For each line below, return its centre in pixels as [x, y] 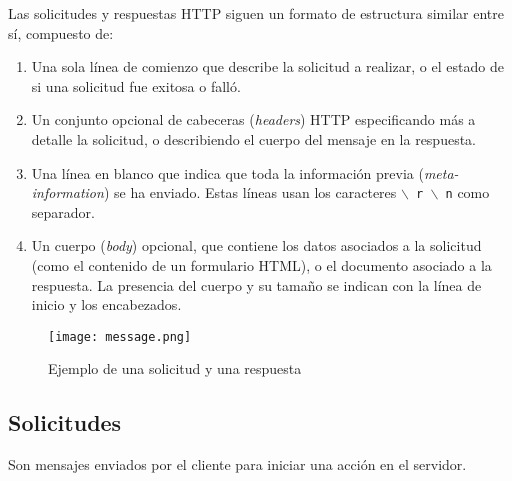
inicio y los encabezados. [106, 304]
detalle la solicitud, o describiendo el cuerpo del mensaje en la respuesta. [254, 138]
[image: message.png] [120, 336]
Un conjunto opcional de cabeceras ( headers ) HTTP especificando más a [253, 119]
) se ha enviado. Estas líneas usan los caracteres [250, 192]
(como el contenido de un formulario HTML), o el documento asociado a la [261, 265]
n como [467, 192]
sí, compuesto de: [61, 32]
